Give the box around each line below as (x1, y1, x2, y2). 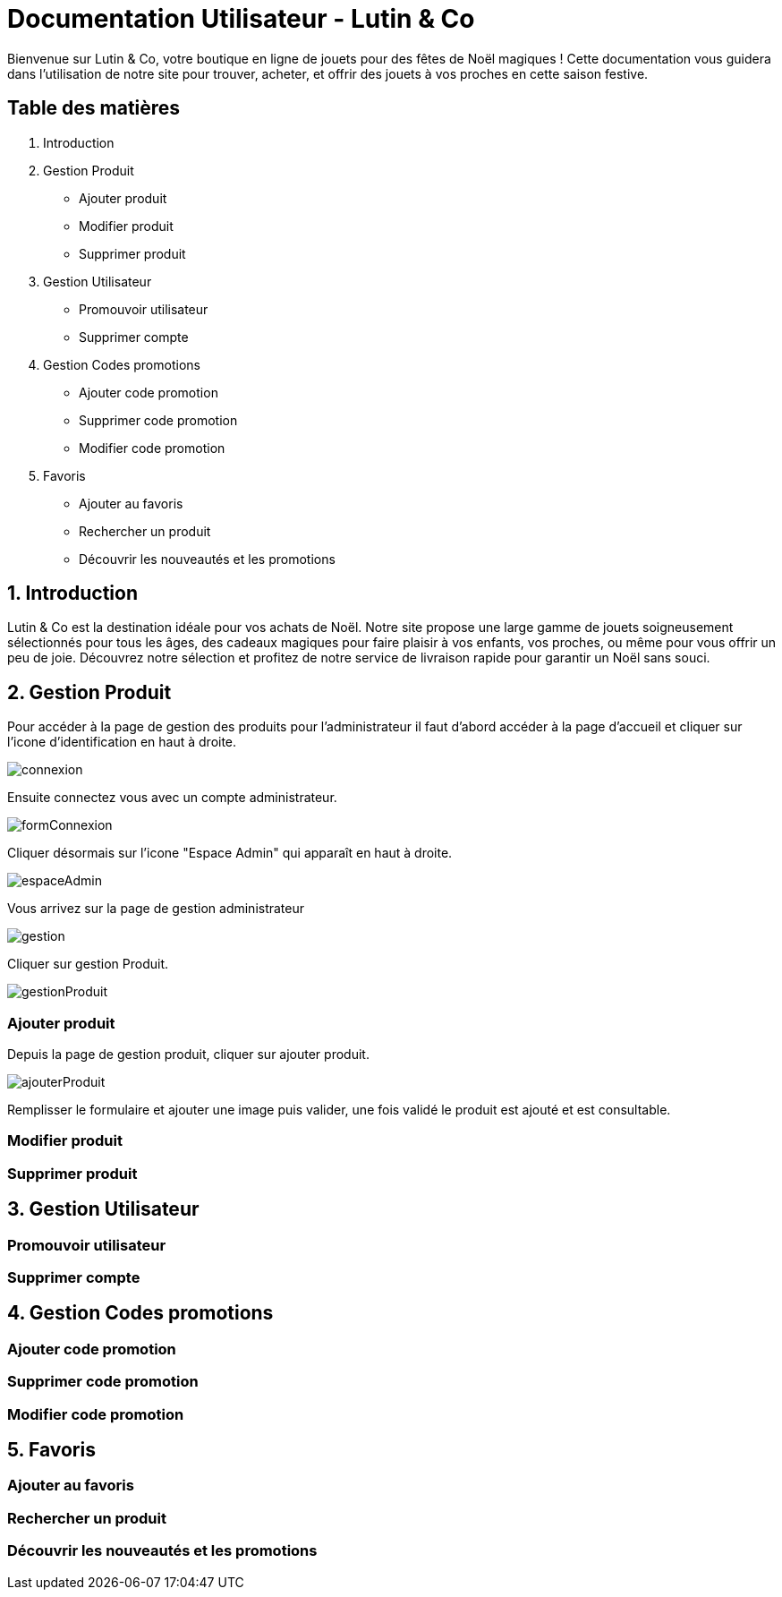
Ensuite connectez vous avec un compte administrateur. (7, 790, 337, 806)
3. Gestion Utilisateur (7, 1198, 200, 1221)
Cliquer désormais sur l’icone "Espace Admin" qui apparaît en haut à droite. (7, 845, 453, 861)
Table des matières (7, 97, 181, 120)
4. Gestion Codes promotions (7, 1302, 274, 1325)
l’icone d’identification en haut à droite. (7, 734, 237, 750)
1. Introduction (7, 582, 138, 605)
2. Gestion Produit (7, 680, 172, 704)
